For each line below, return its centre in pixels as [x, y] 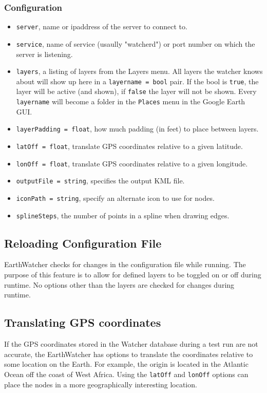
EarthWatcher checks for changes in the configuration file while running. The [125, 264]
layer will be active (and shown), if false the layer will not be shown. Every [136, 91]
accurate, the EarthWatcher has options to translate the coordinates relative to [129, 354]
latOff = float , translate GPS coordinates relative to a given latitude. [129, 146]
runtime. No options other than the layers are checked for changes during [119, 284]
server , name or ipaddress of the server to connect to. [102, 26]
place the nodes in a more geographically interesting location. [101, 384]
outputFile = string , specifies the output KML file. [100, 181]
